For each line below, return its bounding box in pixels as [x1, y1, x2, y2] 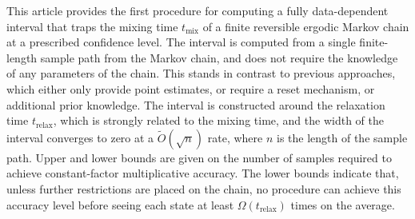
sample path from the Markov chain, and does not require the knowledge [40, 49, 398, 66]
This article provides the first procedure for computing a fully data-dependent [6, 2, 389, 18]
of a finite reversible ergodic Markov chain [202, 18, 409, 34]
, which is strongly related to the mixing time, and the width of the [53, 112, 384, 129]
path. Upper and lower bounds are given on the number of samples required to [6, 149, 392, 165]
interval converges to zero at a [6, 129, 154, 145]
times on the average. [290, 196, 395, 213]
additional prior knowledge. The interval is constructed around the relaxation [6, 96, 385, 113]
